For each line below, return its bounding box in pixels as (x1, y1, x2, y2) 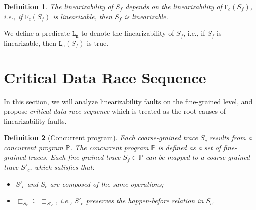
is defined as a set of (158, 142, 221, 152)
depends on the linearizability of (125, 1, 222, 11)
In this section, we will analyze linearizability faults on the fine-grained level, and (4, 96, 253, 106)
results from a (209, 132, 252, 143)
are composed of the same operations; (50, 178, 164, 189)
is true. (87, 37, 109, 48)
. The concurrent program (70, 142, 149, 152)
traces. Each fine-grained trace (28, 152, 121, 162)
